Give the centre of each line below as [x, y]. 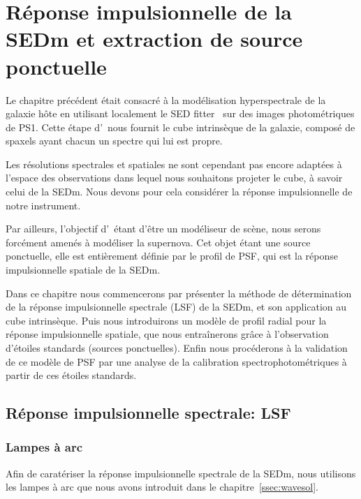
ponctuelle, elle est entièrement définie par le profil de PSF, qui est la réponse [172, 256]
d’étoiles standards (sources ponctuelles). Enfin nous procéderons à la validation [177, 348]
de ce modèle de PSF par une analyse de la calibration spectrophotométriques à [176, 361]
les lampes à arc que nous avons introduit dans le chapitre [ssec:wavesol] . [162, 487]
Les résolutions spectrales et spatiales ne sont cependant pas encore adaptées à [174, 164]
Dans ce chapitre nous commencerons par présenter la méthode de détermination [179, 293]
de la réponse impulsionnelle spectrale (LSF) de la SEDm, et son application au [176, 307]
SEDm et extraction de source [154, 39]
